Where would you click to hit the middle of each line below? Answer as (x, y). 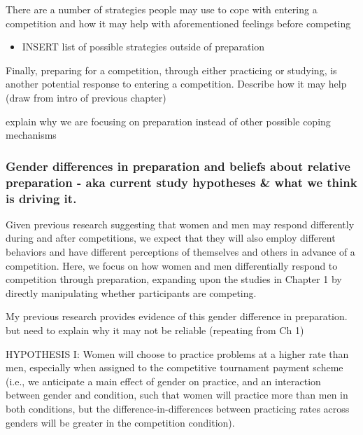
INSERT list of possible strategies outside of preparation (143, 47)
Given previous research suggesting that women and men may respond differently (180, 224)
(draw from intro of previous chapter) (86, 97)
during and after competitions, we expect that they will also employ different (171, 238)
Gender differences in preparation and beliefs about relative (178, 166)
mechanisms (31, 135)
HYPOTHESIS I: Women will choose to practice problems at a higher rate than (177, 353)
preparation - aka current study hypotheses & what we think (181, 182)
